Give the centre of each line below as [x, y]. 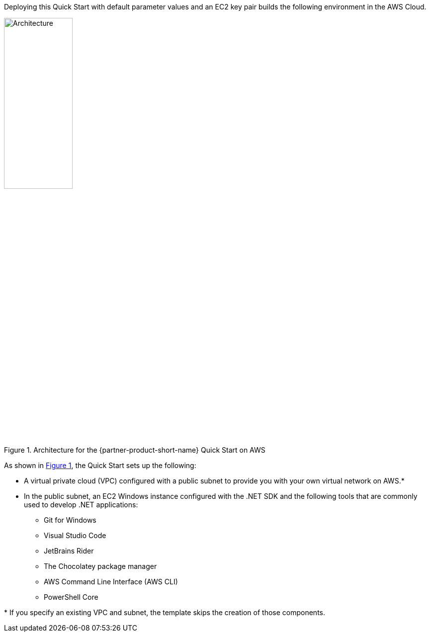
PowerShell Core [71, 597]
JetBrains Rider [69, 551]
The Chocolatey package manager [100, 566]
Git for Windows [70, 520]
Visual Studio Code [75, 535]
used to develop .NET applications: [81, 504]
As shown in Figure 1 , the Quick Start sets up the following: [100, 465]
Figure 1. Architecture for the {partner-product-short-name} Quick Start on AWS [135, 450]
